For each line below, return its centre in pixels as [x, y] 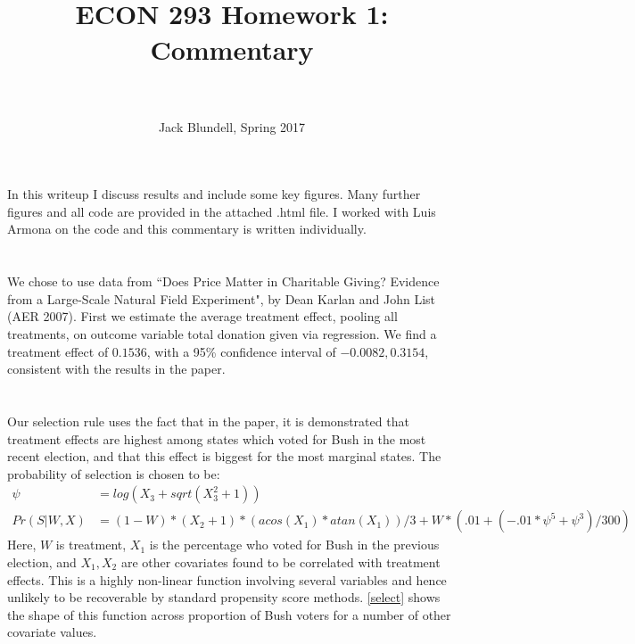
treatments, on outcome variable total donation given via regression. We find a [222, 334]
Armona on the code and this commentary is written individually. [187, 229]
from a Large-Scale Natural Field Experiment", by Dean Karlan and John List [221, 298]
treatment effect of [58, 351]
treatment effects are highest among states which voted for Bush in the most [217, 438]
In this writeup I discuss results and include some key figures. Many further [214, 194]
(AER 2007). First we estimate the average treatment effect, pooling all [202, 316]
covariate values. [52, 632]
